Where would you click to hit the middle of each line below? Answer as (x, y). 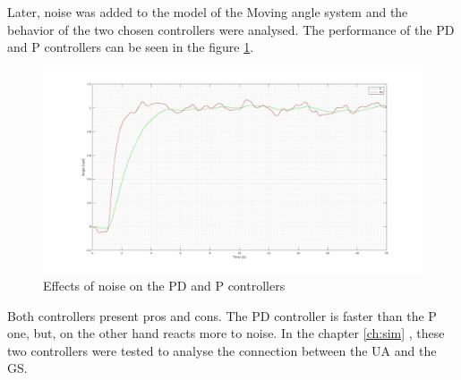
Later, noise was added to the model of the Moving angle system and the (208, 12)
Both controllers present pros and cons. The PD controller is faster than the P (222, 315)
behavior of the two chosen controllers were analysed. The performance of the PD (231, 29)
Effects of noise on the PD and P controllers (164, 285)
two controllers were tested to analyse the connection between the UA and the (222, 350)
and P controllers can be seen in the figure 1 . (131, 47)
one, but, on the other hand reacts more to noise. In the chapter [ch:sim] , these (226, 333)
